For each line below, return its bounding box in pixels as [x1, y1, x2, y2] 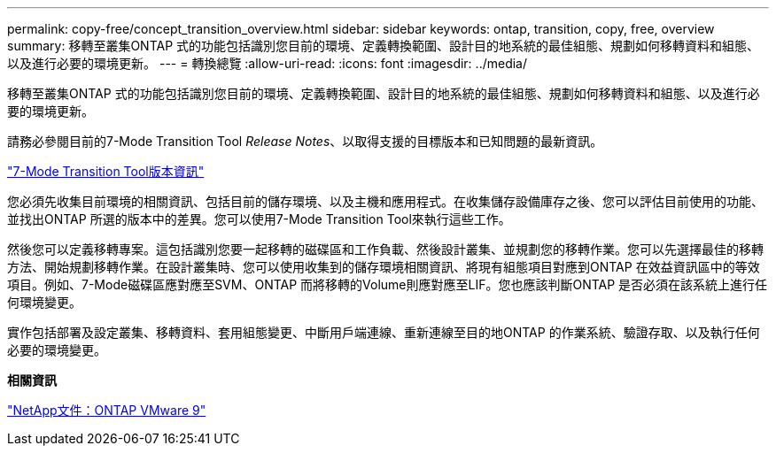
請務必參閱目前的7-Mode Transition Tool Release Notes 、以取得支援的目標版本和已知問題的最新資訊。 [7, 134, 603, 149]
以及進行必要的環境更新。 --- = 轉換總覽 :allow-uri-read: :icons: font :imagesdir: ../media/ [7, 56, 528, 71]
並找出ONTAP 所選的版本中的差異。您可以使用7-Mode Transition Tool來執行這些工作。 [7, 211, 511, 226]
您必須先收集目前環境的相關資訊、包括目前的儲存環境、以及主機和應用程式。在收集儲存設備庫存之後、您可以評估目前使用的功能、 [7, 194, 764, 209]
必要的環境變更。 [7, 342, 106, 357]
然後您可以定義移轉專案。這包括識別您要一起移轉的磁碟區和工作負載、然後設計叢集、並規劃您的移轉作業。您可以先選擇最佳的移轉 [7, 242, 764, 257]
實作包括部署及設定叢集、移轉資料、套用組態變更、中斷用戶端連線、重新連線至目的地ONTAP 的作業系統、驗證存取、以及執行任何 [7, 325, 760, 340]
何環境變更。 [7, 295, 81, 310]
